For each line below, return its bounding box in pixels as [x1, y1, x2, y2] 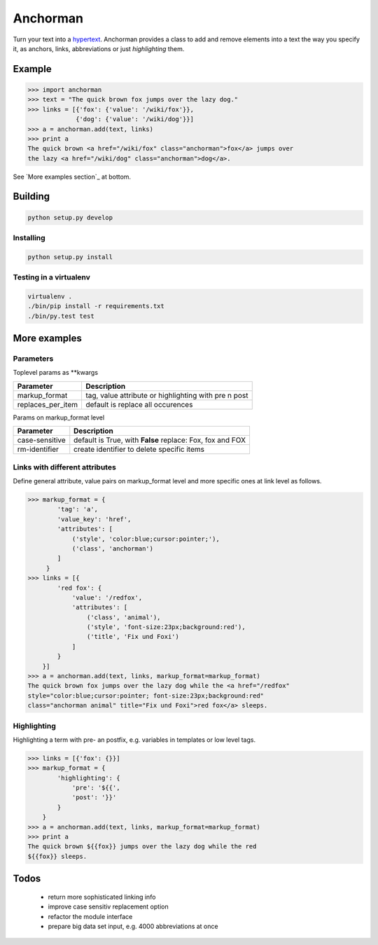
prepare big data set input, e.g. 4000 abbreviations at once [48, 922, 218, 930]
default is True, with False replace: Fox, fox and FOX [73, 435, 246, 445]
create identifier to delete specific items [73, 445, 204, 455]
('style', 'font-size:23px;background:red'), [86, 623, 246, 631]
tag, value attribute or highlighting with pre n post [85, 390, 248, 400]
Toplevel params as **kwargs [13, 368, 98, 377]
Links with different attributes [13, 462, 117, 472]
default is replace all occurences [85, 399, 193, 409]
